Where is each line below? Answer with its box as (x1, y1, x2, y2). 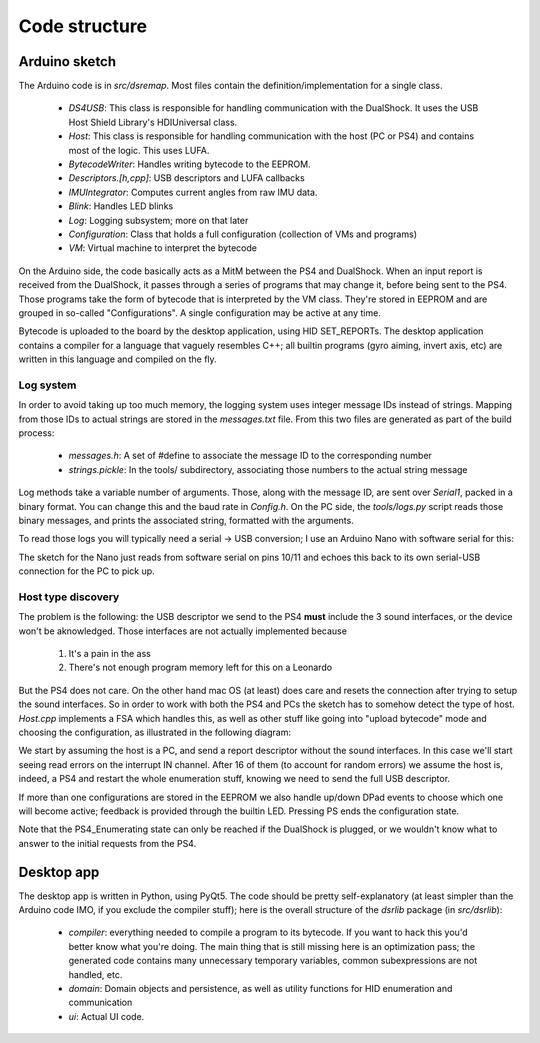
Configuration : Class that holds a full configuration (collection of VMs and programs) (68, 228, 417, 240)
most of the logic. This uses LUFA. (68, 144, 210, 156)
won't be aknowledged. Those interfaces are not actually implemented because (18, 625, 347, 637)
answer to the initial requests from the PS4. (18, 837, 197, 849)
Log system (18, 378, 77, 392)
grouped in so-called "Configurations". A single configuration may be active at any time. (18, 306, 382, 319)
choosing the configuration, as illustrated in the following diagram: (18, 726, 292, 739)
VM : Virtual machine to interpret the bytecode (68, 242, 257, 254)
